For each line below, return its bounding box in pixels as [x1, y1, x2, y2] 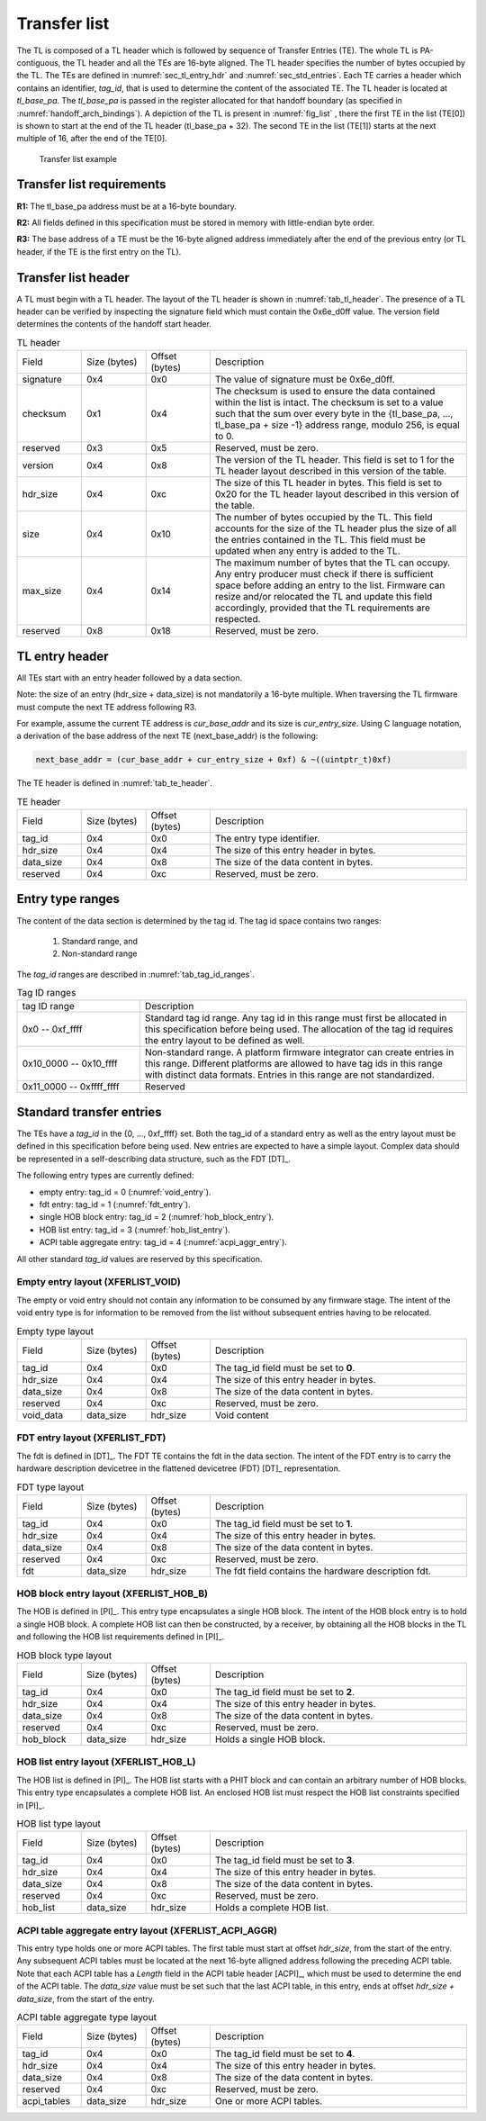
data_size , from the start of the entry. [16, 1993, 155, 2004]
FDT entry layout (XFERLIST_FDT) [16, 1431, 166, 1444]
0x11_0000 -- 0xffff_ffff [22, 1080, 121, 1093]
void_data [22, 1409, 64, 1422]
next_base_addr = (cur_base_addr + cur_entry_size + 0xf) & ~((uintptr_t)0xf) [35, 754, 391, 765]
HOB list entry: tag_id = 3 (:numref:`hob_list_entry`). [39, 1224, 231, 1235]
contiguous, [16, 57, 61, 68]
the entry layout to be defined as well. [144, 1034, 305, 1047]
